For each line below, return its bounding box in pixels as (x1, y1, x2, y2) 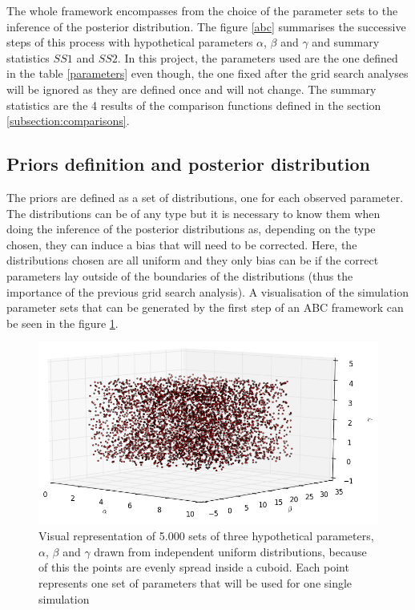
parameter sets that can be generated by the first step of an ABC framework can (6, 299, 404, 316)
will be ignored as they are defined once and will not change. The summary (6, 80, 377, 97)
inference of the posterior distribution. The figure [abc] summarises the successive (6, 18, 406, 34)
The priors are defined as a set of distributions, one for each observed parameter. (6, 188, 404, 205)
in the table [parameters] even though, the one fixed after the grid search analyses (6, 65, 409, 82)
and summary (312, 34, 380, 50)
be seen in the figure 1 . (6, 314, 119, 331)
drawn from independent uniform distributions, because (94, 543, 367, 560)
